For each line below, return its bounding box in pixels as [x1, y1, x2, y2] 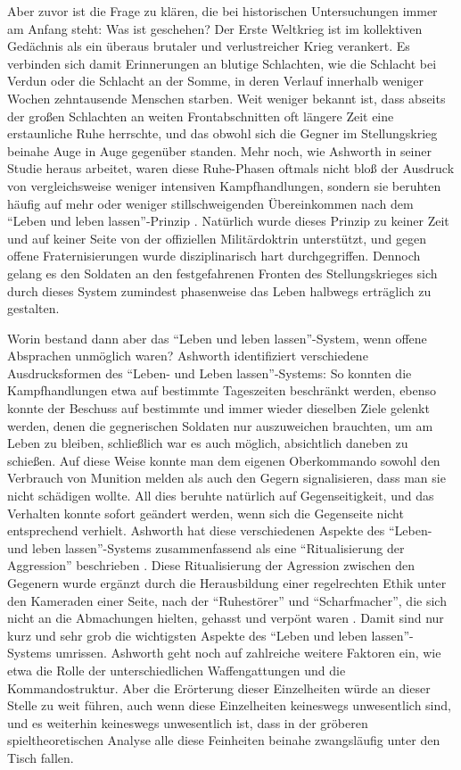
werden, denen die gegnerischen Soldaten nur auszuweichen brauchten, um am [7, 416, 433, 435]
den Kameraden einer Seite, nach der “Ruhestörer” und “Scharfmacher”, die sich [7, 591, 447, 609]
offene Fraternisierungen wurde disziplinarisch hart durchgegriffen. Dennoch [7, 246, 421, 265]
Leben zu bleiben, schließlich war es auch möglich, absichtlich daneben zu [7, 434, 408, 452]
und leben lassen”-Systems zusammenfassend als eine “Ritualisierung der [7, 538, 405, 557]
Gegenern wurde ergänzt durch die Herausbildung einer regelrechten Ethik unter [7, 574, 447, 592]
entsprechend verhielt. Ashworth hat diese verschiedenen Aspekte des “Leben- [7, 521, 432, 540]
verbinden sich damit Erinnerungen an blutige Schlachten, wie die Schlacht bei [7, 54, 437, 72]
